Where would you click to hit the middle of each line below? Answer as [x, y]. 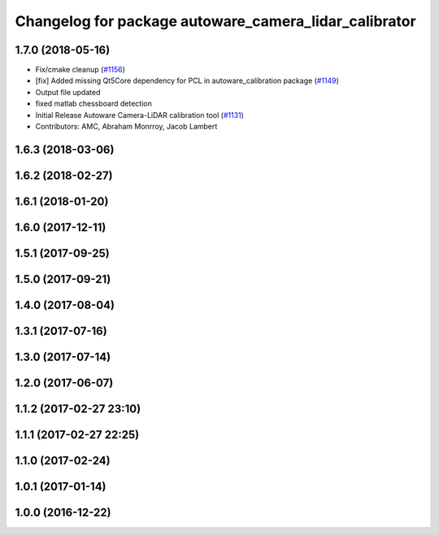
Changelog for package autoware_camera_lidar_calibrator [215, 21]
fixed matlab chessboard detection [93, 104]
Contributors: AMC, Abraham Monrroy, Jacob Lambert [126, 127]
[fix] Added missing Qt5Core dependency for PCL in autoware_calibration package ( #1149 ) [187, 80]
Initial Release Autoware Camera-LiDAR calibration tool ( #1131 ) [139, 115]
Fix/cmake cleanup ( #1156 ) [80, 70]
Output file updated [68, 92]
